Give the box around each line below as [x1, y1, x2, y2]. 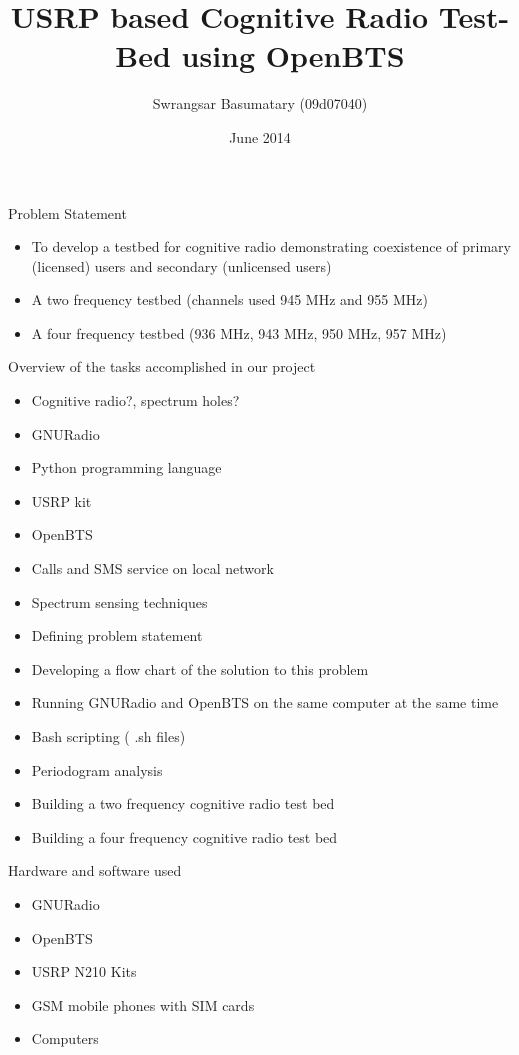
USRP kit [31, 490, 92, 511]
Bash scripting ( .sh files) [31, 726, 186, 746]
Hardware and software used [8, 860, 182, 881]
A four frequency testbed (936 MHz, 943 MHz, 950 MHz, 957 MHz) [31, 322, 447, 343]
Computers [31, 1028, 99, 1049]
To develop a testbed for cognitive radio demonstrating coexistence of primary [31, 236, 511, 257]
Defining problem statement [31, 625, 203, 646]
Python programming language [31, 457, 222, 478]
